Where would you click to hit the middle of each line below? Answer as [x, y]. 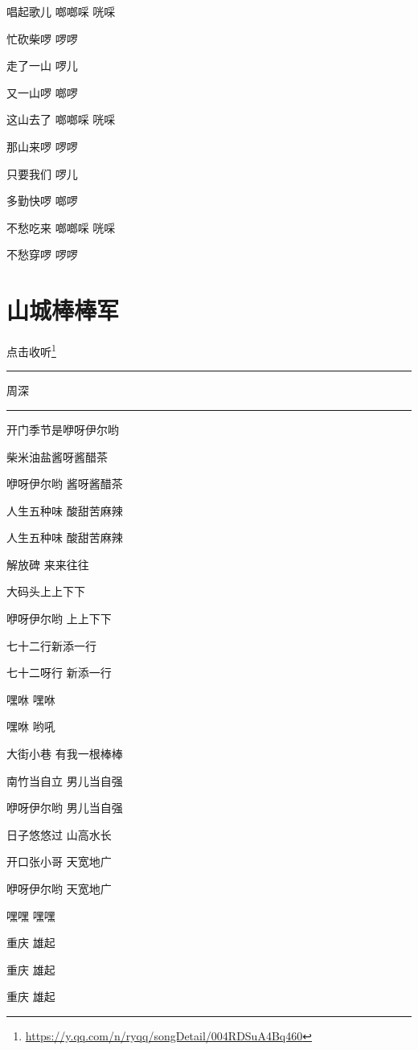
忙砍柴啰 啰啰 [42, 38]
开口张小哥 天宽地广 [59, 861]
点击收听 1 [31, 350]
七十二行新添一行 [51, 645]
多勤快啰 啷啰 [42, 201]
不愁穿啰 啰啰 [42, 254]
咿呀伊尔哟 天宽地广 [59, 888]
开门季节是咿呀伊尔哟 [63, 429]
